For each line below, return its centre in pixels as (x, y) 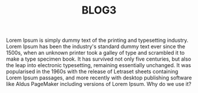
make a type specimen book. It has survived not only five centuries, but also (99, 59)
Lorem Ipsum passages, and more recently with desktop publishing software (99, 78)
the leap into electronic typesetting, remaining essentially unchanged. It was (99, 65)
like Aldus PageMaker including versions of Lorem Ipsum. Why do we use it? (99, 84)
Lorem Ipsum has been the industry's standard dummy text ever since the (96, 46)
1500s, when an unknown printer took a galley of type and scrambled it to (95, 53)
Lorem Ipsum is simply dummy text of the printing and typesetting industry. (97, 40)
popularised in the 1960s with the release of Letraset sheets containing (92, 72)
